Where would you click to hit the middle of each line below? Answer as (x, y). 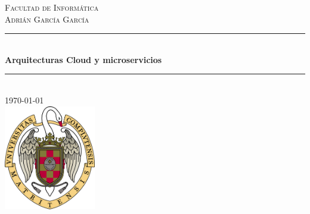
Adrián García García (47, 19)
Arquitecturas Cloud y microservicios (83, 59)
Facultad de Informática (52, 7)
